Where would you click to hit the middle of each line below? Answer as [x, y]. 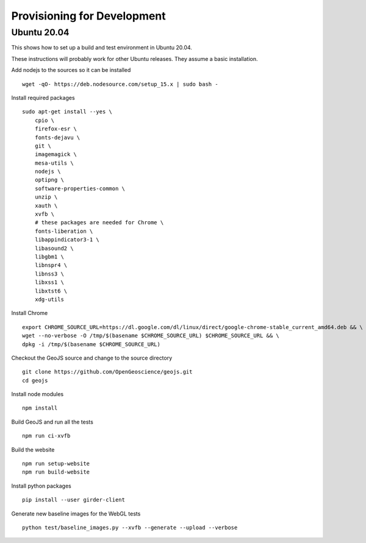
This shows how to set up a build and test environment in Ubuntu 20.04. [102, 48]
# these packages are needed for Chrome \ [99, 223]
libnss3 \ [49, 274]
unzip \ [46, 197]
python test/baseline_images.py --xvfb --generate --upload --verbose [130, 527]
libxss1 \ [49, 282]
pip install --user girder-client [74, 500]
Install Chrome [30, 313]
